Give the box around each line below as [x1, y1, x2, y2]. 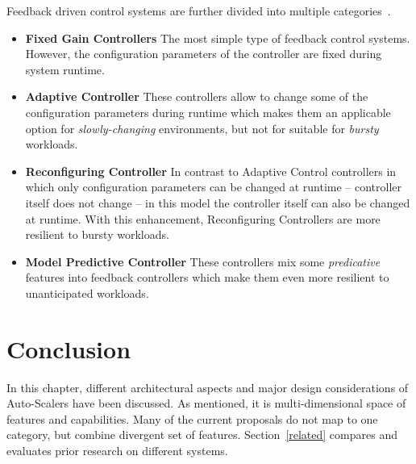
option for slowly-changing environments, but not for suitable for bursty [25, 119, 379, 136]
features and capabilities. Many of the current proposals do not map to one [6, 410, 378, 427]
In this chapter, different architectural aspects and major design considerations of [6, 378, 409, 395]
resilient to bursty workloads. [25, 226, 169, 243]
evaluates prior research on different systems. [6, 442, 228, 458]
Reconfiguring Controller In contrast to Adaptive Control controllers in [25, 162, 397, 179]
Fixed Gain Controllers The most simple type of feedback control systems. [25, 29, 410, 46]
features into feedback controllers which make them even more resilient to [25, 269, 389, 286]
